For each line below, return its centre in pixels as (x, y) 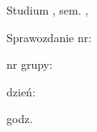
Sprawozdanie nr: (49, 37)
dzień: (21, 91)
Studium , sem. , (48, 10)
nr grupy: (30, 64)
